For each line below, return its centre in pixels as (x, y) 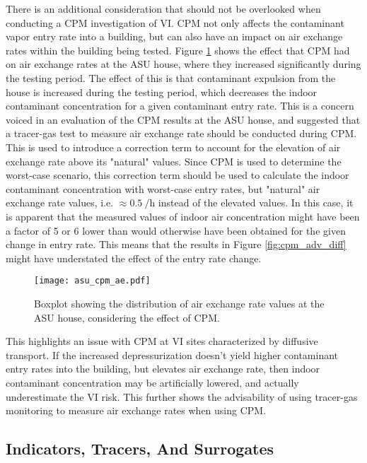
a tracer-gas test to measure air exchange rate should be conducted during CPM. (181, 133)
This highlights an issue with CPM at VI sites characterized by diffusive (162, 341)
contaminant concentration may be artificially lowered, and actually (152, 382)
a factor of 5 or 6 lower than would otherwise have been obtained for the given (176, 230)
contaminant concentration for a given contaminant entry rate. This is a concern (180, 106)
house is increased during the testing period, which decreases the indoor (162, 92)
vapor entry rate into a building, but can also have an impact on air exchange (174, 36)
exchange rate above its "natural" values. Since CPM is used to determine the (174, 161)
